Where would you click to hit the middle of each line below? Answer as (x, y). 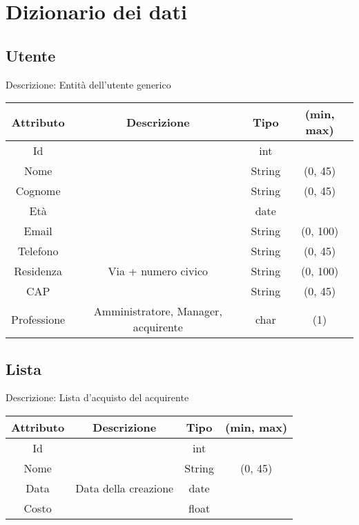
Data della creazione (125, 488)
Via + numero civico (158, 271)
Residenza (38, 271)
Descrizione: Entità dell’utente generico (88, 84)
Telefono (38, 251)
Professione (38, 319)
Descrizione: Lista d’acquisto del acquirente (97, 397)
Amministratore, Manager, (158, 311)
